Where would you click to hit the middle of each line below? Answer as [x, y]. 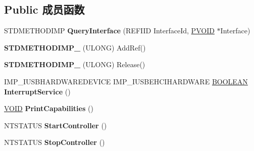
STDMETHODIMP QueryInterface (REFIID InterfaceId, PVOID [109, 31]
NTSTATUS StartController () [56, 125]
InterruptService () [37, 91]
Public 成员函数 [44, 9]
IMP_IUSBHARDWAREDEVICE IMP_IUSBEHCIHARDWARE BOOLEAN [126, 81]
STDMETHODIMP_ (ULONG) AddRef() [75, 47]
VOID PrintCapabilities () [49, 108]
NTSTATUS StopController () [55, 142]
